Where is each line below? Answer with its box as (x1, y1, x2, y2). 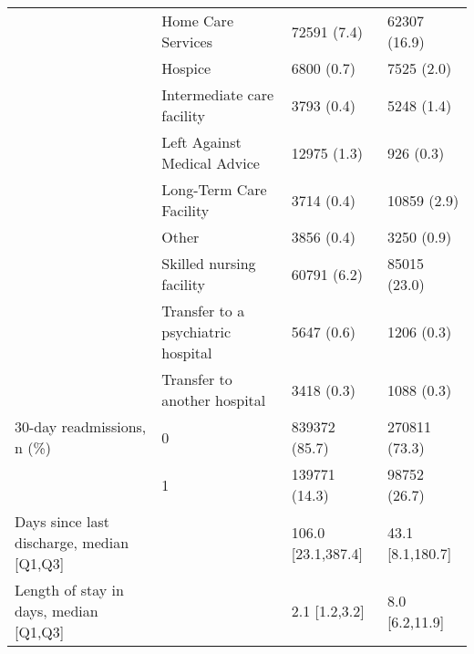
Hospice (161, 57, 211, 78)
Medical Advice (161, 152, 260, 173)
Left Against (161, 131, 242, 152)
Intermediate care (161, 84, 274, 105)
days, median (15, 600, 98, 621)
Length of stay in (15, 579, 124, 600)
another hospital (161, 389, 266, 410)
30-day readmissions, (15, 416, 147, 437)
